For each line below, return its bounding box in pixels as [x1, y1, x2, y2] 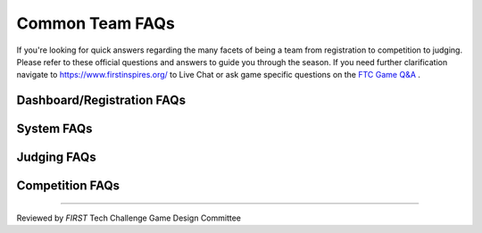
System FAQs [16, 121, 93, 137]
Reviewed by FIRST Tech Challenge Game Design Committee [16, 212, 241, 223]
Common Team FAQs [16, 13, 176, 33]
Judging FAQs [16, 150, 97, 165]
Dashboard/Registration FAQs [16, 93, 187, 108]
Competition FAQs [16, 179, 120, 194]
